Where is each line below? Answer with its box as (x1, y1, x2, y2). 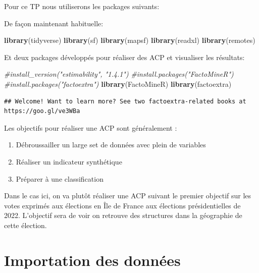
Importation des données (4, 249, 181, 270)
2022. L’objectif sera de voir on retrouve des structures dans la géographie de (4, 210, 242, 221)
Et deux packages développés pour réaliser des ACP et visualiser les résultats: (4, 51, 245, 62)
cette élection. (4, 220, 47, 230)
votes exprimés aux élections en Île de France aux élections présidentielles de (4, 200, 241, 210)
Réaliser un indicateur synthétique (16, 156, 122, 167)
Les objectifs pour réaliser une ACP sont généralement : (4, 122, 177, 133)
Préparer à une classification (16, 173, 103, 184)
